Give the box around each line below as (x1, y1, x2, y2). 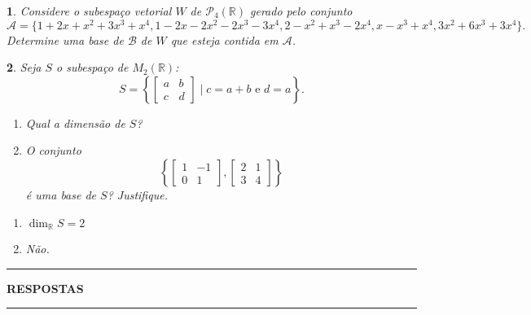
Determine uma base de (7, 31, 124, 48)
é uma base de (25, 186, 97, 203)
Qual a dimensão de (25, 114, 125, 131)
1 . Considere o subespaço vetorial (7, 2, 172, 19)
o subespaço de (56, 59, 129, 76)
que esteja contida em (170, 31, 279, 48)
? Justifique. (107, 186, 168, 203)
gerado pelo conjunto (250, 2, 353, 19)
